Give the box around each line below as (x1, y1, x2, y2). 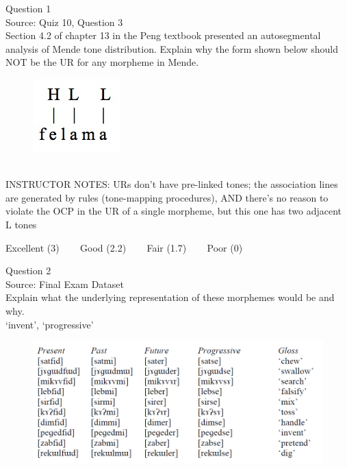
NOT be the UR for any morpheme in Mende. (5, 55, 199, 69)
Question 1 (5, 1, 51, 15)
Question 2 (5, 263, 51, 278)
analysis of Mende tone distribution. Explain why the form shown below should (5, 41, 339, 56)
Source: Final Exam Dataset (5, 276, 124, 291)
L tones (5, 217, 37, 231)
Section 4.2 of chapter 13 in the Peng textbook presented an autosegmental (5, 28, 321, 43)
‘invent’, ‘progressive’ (5, 317, 94, 331)
